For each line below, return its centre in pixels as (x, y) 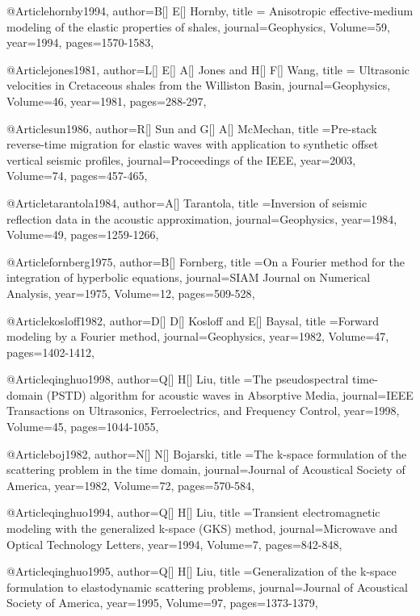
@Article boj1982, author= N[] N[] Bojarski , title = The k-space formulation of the (207, 453)
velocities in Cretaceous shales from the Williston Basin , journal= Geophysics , (199, 85)
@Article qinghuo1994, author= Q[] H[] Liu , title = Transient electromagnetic (193, 512)
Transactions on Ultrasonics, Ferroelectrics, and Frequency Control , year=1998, (203, 411)
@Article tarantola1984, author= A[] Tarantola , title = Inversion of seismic (187, 202)
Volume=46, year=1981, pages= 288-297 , (107, 101)
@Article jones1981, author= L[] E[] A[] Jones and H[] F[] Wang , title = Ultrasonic (208, 69)
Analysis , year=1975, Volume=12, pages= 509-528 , (131, 293)
